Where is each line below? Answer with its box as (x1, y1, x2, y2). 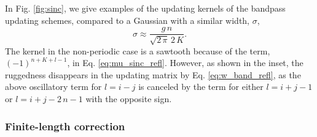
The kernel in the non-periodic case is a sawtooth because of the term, (5, 44, 270, 57)
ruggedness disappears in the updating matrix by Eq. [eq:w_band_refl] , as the (5, 68, 301, 81)
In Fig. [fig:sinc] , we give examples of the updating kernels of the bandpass (5, 2, 286, 14)
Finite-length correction (5, 118, 125, 133)
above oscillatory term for (5, 80, 102, 93)
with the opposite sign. (85, 92, 172, 105)
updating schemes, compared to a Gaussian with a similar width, (5, 13, 250, 26)
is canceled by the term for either (138, 80, 264, 93)
